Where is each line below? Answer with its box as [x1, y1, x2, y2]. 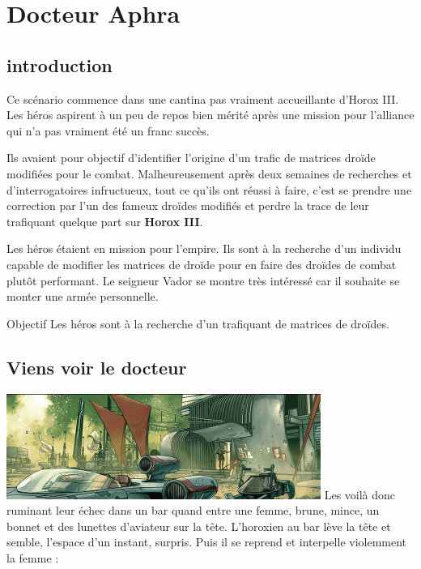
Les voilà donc [324, 486, 396, 503]
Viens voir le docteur [6, 354, 187, 379]
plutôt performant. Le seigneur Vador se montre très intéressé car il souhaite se [6, 272, 400, 289]
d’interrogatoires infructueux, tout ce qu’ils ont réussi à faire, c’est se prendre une [6, 181, 412, 198]
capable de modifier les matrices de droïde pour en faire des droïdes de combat [6, 255, 397, 272]
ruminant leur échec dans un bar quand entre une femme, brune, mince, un [6, 502, 380, 519]
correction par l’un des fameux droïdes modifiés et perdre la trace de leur [6, 197, 369, 214]
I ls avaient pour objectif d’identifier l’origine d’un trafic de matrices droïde [6, 149, 376, 166]
